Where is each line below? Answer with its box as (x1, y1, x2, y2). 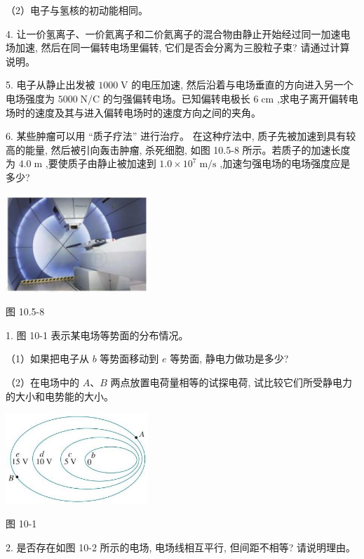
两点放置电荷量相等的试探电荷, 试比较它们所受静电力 (110, 375, 353, 390)
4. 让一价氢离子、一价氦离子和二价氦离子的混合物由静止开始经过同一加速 (6, 26, 341, 41)
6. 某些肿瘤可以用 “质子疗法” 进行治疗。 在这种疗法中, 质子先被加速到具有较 (6, 129, 356, 143)
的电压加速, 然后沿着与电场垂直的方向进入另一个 (131, 77, 353, 92)
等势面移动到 (100, 351, 159, 366)
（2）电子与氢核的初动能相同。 (6, 3, 148, 17)
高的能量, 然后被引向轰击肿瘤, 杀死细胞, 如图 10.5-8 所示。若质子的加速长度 (6, 142, 351, 157)
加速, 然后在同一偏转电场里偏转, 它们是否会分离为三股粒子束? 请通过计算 (15, 40, 350, 55)
